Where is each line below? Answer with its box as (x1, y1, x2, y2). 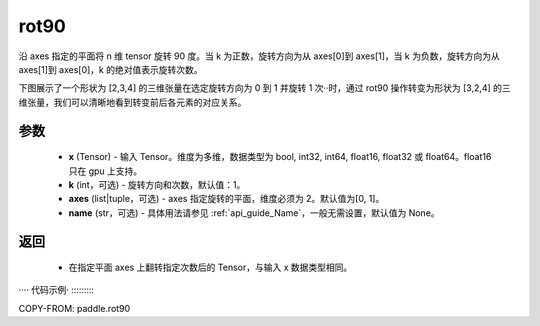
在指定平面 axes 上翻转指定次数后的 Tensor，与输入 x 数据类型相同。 (68, 261, 353, 274)
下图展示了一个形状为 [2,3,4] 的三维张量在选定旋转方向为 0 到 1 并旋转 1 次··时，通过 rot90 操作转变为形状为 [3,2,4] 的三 (18, 82, 512, 94)
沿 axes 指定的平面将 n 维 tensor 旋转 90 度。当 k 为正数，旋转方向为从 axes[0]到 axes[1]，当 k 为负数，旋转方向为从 (18, 50, 500, 62)
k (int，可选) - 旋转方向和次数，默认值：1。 (68, 178, 246, 190)
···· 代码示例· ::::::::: (18, 284, 95, 296)
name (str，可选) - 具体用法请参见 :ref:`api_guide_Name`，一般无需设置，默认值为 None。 (68, 206, 440, 219)
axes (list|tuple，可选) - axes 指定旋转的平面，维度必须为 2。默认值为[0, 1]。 (68, 193, 385, 205)
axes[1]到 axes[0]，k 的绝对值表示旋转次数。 (18, 63, 203, 75)
